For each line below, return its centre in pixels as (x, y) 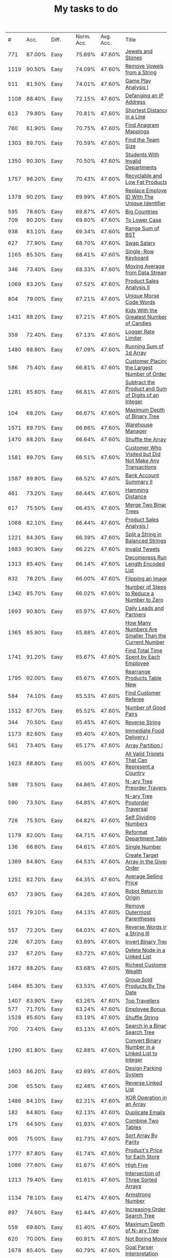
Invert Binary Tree (147, 942)
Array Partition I (144, 746)
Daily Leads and (144, 608)
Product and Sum (146, 389)
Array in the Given (147, 862)
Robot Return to (144, 891)
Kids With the (141, 311)
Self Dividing (141, 818)
